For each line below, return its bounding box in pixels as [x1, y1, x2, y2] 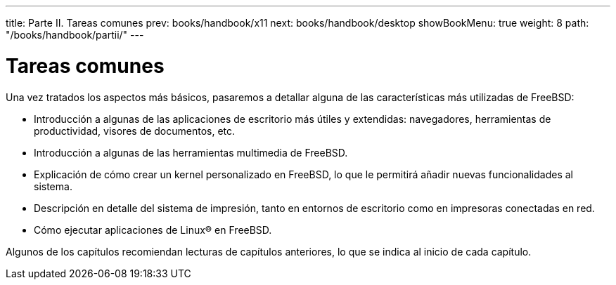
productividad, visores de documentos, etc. [34, 124, 236, 137]
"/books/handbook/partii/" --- [6, 29, 144, 41]
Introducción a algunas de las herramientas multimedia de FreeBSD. [34, 146, 348, 159]
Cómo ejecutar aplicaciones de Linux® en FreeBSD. [34, 223, 272, 236]
